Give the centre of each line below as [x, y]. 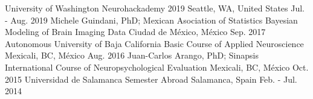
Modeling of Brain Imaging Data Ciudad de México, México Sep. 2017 [135, 32]
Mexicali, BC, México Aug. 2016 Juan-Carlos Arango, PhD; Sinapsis [132, 55]
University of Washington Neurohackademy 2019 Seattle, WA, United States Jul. [155, 8]
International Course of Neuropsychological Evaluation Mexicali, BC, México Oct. [157, 67]
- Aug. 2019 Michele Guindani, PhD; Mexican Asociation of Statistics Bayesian [151, 20]
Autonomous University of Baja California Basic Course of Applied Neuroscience [154, 43]
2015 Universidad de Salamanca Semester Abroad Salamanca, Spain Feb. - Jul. [151, 79]
